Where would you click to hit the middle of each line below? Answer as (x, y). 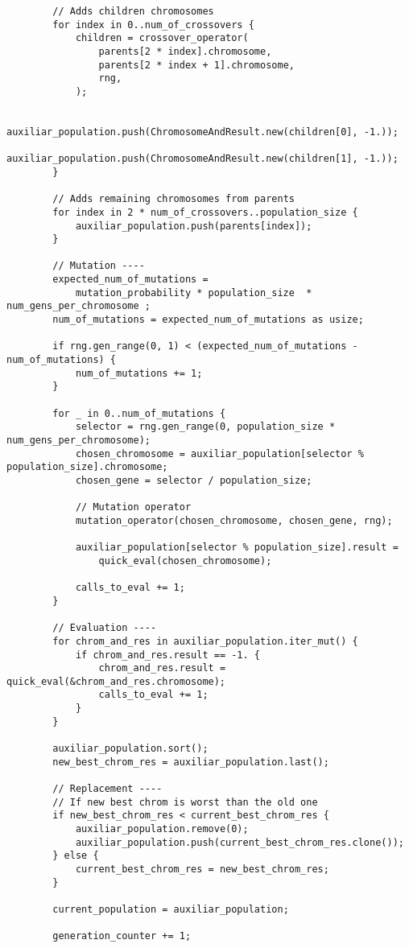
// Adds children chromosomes (133, 11)
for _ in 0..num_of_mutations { (139, 413)
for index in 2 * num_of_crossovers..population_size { (205, 212)
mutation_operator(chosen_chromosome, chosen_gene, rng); (234, 520)
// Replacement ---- (107, 789)
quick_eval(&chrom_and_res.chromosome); (116, 681)
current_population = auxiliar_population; (171, 909)
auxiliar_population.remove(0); (162, 829)
